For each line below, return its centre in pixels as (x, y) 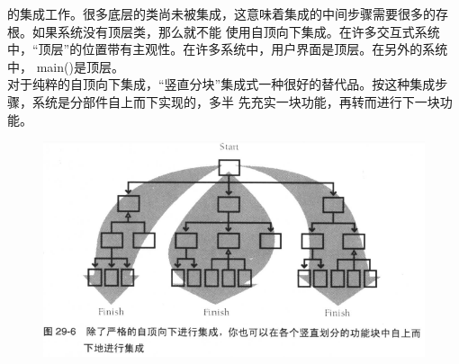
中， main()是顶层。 (66, 66)
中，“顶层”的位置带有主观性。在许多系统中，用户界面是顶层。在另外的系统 (228, 49)
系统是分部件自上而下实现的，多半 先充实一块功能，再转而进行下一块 (236, 101)
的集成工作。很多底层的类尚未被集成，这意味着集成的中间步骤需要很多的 (221, 13)
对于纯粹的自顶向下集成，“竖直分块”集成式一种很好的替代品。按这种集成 (221, 84)
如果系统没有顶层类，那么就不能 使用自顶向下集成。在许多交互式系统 (236, 31)
